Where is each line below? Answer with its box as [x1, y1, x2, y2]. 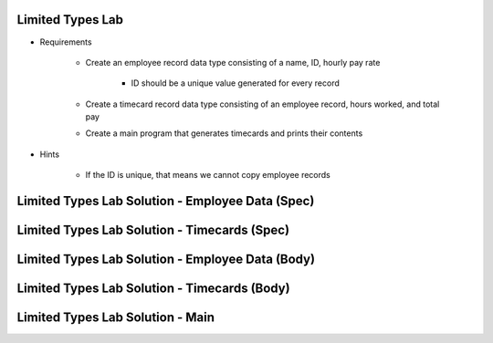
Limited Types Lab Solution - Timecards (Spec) [16, 223, 290, 238]
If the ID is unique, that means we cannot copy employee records [85, 170, 330, 181]
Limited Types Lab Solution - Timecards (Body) [16, 281, 291, 296]
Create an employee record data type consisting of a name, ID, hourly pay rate [85, 57, 381, 68]
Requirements [39, 36, 92, 47]
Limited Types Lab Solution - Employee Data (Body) [16, 252, 315, 267]
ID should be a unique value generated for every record [131, 78, 340, 88]
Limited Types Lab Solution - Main [16, 310, 215, 326]
